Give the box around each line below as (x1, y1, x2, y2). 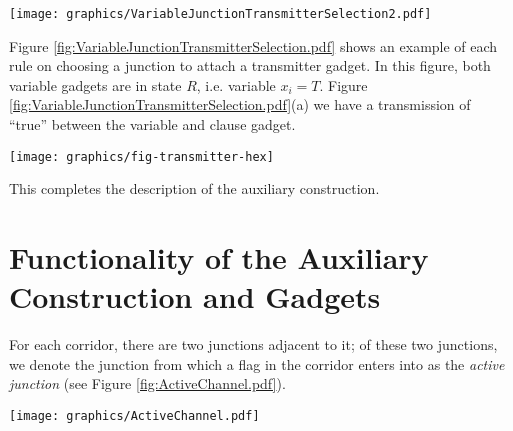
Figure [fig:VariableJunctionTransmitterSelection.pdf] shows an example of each (9, 35, 498, 56)
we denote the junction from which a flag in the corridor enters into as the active (9, 353, 505, 374)
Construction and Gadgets (9, 276, 381, 317)
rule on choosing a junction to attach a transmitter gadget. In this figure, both (9, 55, 491, 76)
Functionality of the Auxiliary (9, 237, 429, 278)
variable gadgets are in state (9, 74, 182, 95)
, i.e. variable (196, 74, 276, 95)
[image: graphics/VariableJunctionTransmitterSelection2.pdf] (9, 7, 432, 21)
